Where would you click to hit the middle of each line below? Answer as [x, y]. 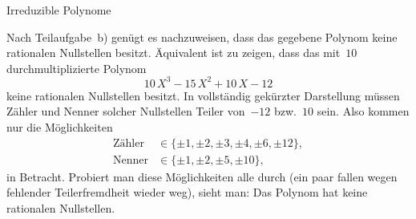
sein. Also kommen [363, 111]
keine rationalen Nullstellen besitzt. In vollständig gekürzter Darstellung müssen [203, 95]
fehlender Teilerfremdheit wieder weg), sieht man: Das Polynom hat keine [187, 192]
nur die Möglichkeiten [60, 127]
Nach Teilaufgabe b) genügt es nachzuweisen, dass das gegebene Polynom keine [202, 36]
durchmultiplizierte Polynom [77, 68]
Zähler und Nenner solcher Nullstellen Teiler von [126, 111]
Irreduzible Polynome [59, 10]
